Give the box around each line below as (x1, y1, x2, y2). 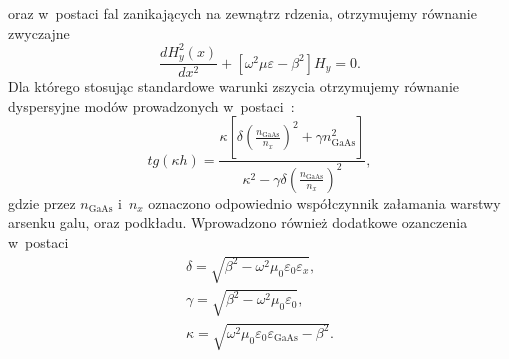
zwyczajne (8, 22, 70, 43)
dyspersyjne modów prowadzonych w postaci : (8, 95, 295, 116)
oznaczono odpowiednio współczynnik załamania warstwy (148, 192, 501, 213)
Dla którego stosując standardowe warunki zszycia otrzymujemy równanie (8, 76, 460, 97)
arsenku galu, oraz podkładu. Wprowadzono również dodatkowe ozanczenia (8, 212, 468, 233)
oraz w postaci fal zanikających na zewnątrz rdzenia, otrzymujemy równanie (8, 3, 477, 23)
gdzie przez (8, 192, 76, 213)
